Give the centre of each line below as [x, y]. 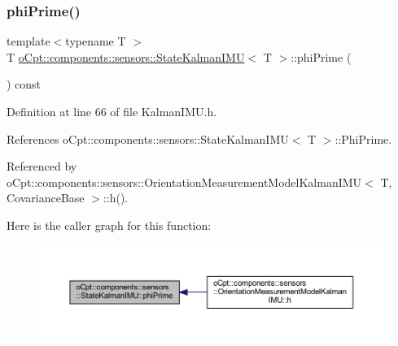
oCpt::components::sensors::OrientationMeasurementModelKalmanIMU [184, 182]
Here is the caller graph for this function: [109, 225]
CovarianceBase [46, 198]
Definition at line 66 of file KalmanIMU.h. [112, 111]
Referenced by [42, 166]
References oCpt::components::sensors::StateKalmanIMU [148, 138]
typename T [96, 41]
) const [24, 84]
